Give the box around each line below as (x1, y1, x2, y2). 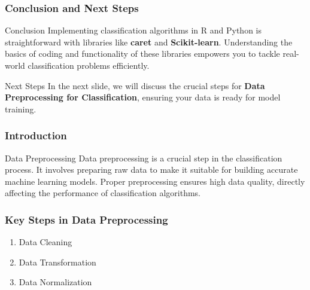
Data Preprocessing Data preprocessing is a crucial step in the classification (5, 151, 282, 164)
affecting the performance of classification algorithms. (5, 187, 201, 199)
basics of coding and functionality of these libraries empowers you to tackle (5, 47, 280, 60)
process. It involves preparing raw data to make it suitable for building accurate (5, 163, 298, 176)
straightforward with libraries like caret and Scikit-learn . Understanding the (5, 35, 293, 48)
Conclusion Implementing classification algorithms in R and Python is (5, 24, 262, 36)
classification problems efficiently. (28, 59, 150, 71)
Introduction (5, 128, 67, 143)
